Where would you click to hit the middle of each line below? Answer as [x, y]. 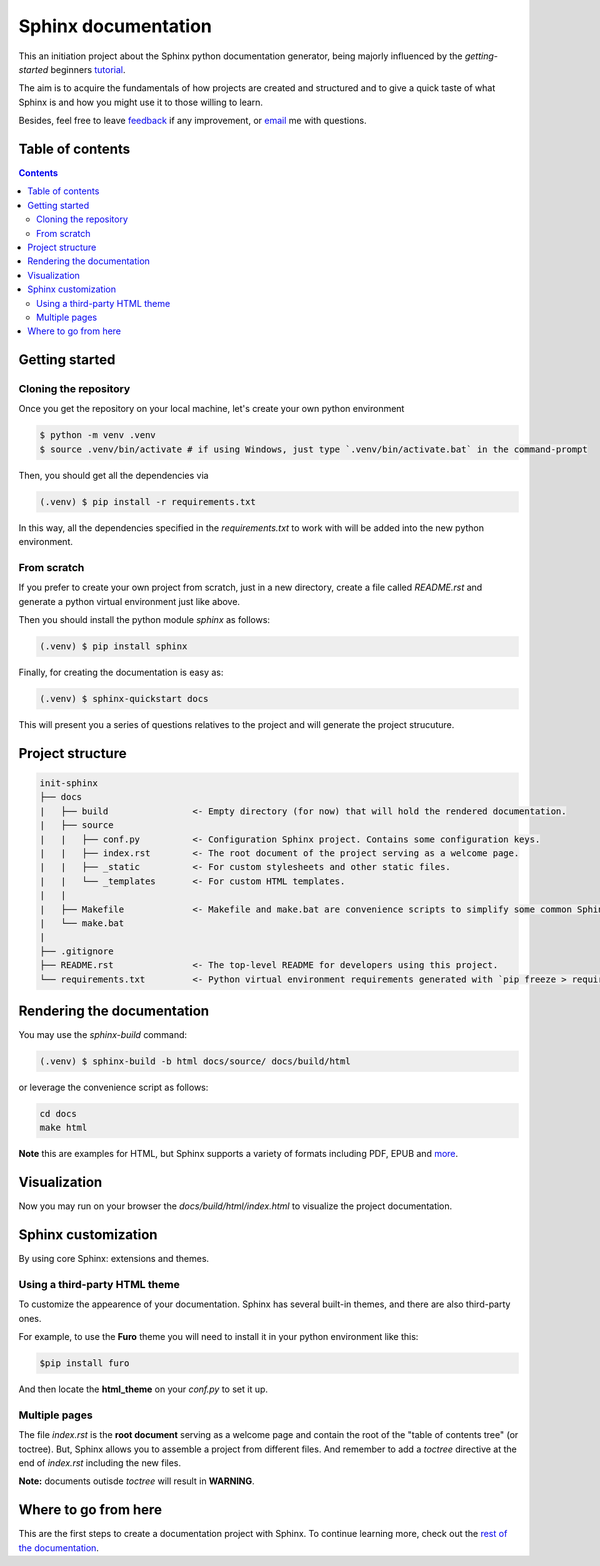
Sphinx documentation [115, 26]
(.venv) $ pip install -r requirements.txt [148, 501]
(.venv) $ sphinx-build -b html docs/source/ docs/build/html [195, 1061]
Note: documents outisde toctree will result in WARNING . [136, 1481]
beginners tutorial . [88, 69]
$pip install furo [84, 1363]
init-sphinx [69, 783]
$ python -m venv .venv [98, 435]
